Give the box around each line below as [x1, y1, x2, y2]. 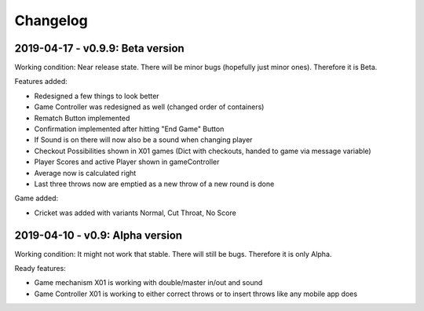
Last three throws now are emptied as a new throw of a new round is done [34, 179, 275, 188]
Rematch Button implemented [34, 113, 130, 123]
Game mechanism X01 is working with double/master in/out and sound [34, 278, 263, 287]
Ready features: [14, 264, 66, 273]
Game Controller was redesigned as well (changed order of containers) [34, 102, 265, 112]
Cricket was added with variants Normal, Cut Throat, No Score [34, 208, 237, 218]
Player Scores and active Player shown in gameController [34, 157, 220, 166]
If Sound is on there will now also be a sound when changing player [34, 135, 253, 145]
